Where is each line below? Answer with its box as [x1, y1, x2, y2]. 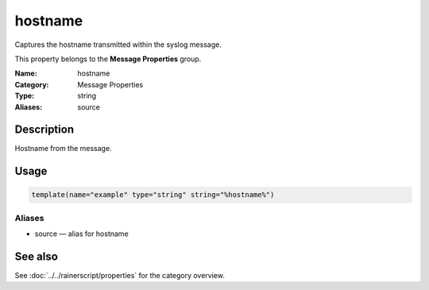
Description [14, 123, 75, 137]
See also [14, 249, 59, 263]
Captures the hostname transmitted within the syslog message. [14, 40, 222, 49]
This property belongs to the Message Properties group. [14, 54, 202, 64]
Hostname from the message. [14, 144, 112, 153]
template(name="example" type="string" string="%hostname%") [31, 191, 275, 199]
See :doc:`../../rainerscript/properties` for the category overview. [14, 271, 226, 280]
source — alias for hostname [34, 229, 129, 238]
